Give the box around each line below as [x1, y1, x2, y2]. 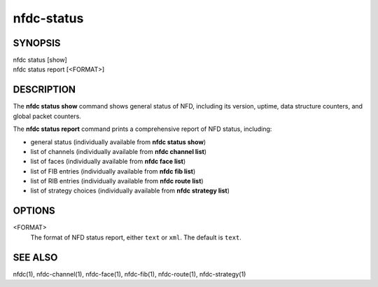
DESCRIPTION [13, 84, 76, 96]
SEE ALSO [13, 251, 58, 263]
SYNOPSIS [13, 37, 61, 49]
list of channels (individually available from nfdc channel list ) [30, 147, 206, 155]
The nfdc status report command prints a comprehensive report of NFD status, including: [13, 125, 272, 133]
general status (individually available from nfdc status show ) [30, 137, 206, 146]
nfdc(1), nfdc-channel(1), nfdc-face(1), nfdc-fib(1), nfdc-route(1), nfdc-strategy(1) [13, 269, 246, 278]
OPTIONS [13, 205, 55, 217]
